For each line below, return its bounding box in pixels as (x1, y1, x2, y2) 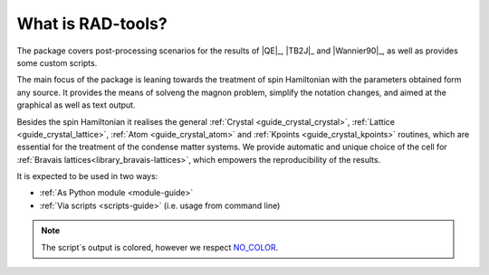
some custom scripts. (16, 57, 98, 68)
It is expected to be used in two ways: (16, 171, 158, 182)
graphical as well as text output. (16, 100, 136, 110)
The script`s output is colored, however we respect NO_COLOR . (41, 242, 279, 252)
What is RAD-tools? (16, 14, 168, 33)
